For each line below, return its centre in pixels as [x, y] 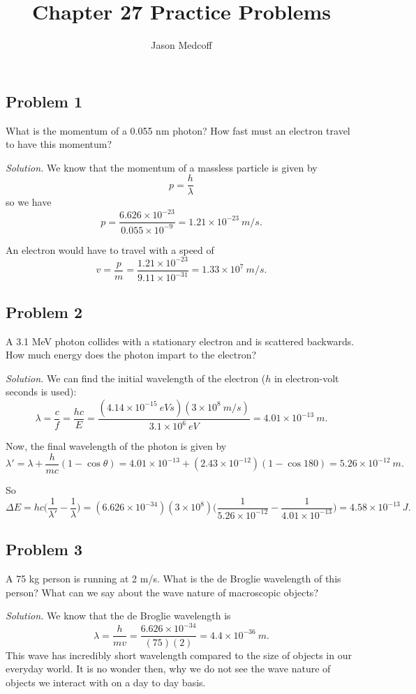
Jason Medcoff [181, 45]
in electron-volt [306, 378]
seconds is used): [41, 392]
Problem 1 [44, 101]
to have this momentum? [59, 144]
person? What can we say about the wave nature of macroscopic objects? [162, 592]
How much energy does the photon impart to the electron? [131, 355]
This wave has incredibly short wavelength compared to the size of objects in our [179, 655]
